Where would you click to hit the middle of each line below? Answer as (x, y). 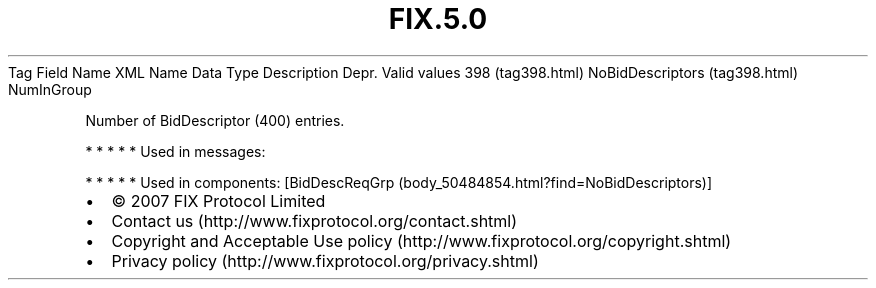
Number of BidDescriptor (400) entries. (215, 120)
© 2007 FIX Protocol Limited (218, 200)
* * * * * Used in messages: (175, 151)
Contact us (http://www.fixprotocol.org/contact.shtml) (314, 220)
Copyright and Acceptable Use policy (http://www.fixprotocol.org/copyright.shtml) (421, 240)
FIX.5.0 (438, 19)
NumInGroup (50, 89)
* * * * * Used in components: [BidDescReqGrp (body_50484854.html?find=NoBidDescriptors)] (399, 182)
